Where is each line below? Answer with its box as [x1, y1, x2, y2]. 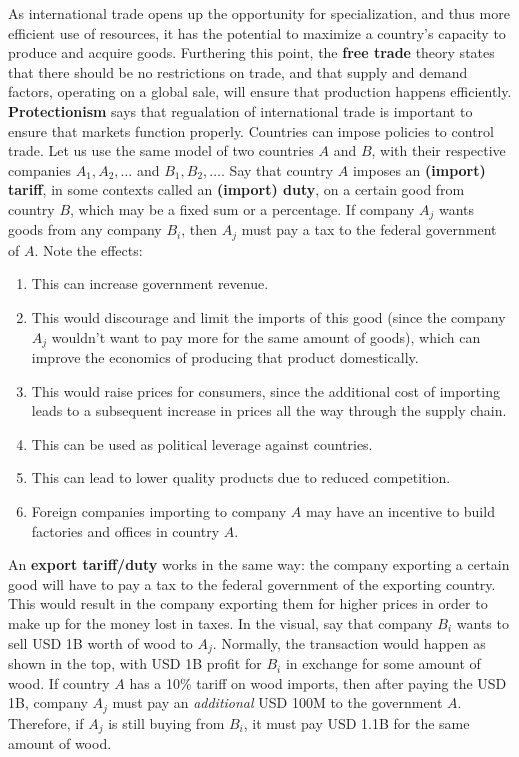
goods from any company [8, 219, 162, 240]
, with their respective [371, 140, 506, 161]
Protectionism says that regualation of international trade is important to [8, 100, 473, 121]
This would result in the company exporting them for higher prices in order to [8, 593, 488, 614]
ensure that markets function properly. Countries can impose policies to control [8, 120, 494, 141]
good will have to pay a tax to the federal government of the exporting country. [8, 573, 496, 594]
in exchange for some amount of [285, 653, 481, 674]
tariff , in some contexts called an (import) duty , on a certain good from [8, 179, 465, 200]
